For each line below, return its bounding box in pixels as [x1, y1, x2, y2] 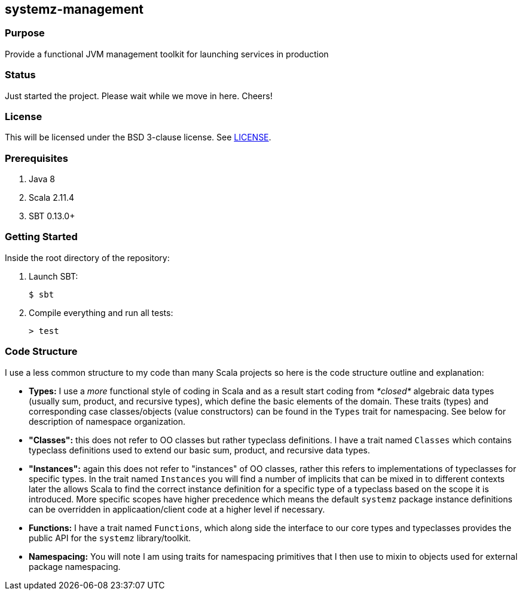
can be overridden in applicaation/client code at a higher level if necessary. [29, 504, 325, 514]
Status [5, 69, 36, 81]
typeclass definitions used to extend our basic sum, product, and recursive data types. [29, 444, 370, 455]
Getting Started [5, 231, 78, 243]
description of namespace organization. [29, 416, 186, 427]
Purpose [5, 27, 45, 39]
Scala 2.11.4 [29, 192, 74, 203]
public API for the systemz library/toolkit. [29, 532, 191, 543]
